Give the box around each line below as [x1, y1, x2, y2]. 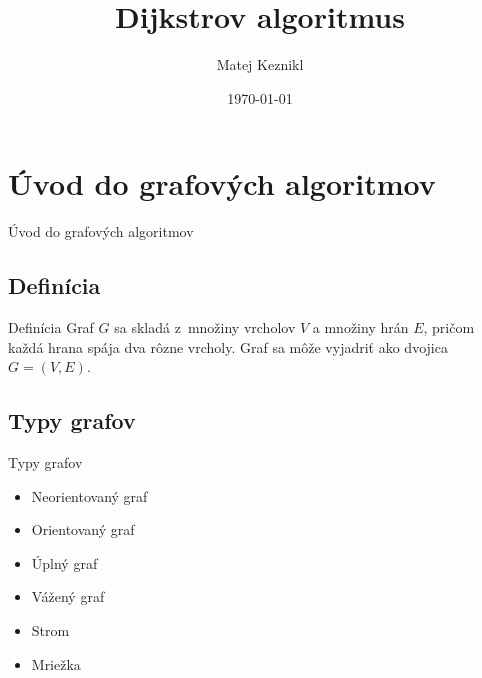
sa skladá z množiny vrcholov [114, 317, 296, 338]
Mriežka [31, 653, 81, 674]
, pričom [423, 317, 475, 338]
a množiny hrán [312, 317, 409, 338]
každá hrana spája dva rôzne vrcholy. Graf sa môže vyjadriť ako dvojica [8, 336, 448, 357]
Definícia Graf [8, 317, 94, 338]
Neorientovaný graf [31, 485, 148, 506]
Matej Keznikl [216, 54, 304, 75]
